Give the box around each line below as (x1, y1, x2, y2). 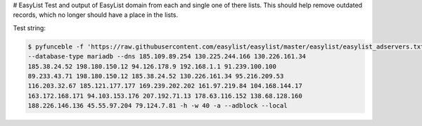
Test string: (13, 23, 46, 32)
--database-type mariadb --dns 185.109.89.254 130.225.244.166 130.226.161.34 (27, 53, 306, 61)
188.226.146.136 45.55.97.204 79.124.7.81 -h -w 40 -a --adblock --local (27, 102, 288, 110)
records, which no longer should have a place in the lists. (13, 11, 179, 19)
